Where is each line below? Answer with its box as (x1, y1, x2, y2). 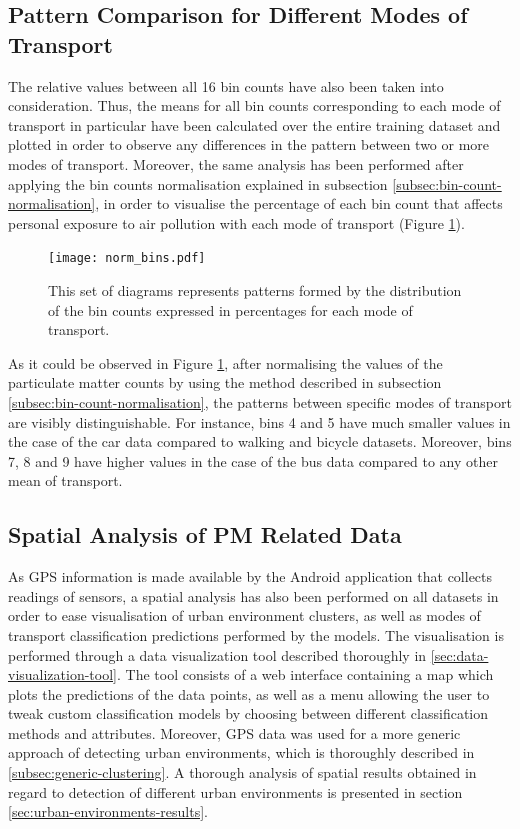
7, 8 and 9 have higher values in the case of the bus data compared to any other (8, 450, 498, 471)
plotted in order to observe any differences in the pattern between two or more (8, 134, 490, 155)
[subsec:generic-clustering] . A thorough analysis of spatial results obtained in (8, 762, 477, 783)
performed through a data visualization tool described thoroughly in (8, 644, 427, 665)
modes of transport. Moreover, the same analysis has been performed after (8, 153, 464, 174)
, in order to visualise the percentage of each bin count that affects (95, 193, 503, 214)
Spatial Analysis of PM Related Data (8, 519, 402, 550)
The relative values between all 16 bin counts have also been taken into (8, 75, 444, 96)
